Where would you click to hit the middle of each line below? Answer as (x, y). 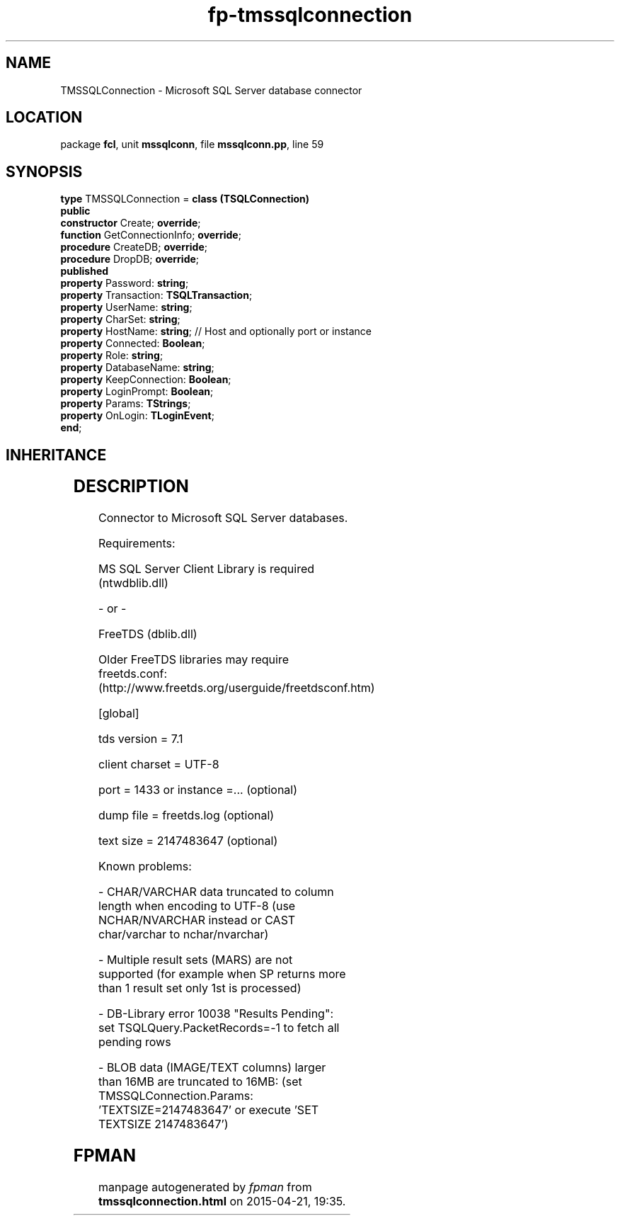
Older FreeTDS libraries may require (194, 660)
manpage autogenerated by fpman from (205, 1187)
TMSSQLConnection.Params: (176, 1096)
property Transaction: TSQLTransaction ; (156, 295)
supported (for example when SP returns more (222, 974)
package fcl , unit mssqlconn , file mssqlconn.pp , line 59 (192, 144)
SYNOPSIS (44, 171)
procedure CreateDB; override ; (134, 247)
